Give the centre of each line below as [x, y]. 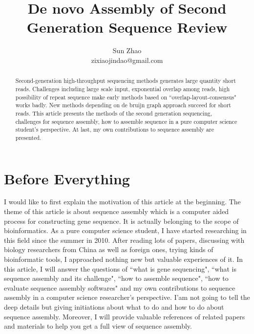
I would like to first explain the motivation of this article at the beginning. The [122, 202]
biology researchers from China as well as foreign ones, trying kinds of [109, 249]
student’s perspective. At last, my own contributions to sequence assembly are [115, 129]
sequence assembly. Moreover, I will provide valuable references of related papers [125, 316]
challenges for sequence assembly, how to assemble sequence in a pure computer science [126, 121]
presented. [28, 137]
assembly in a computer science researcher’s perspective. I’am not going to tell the [127, 297]
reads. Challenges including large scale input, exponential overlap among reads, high [123, 88]
